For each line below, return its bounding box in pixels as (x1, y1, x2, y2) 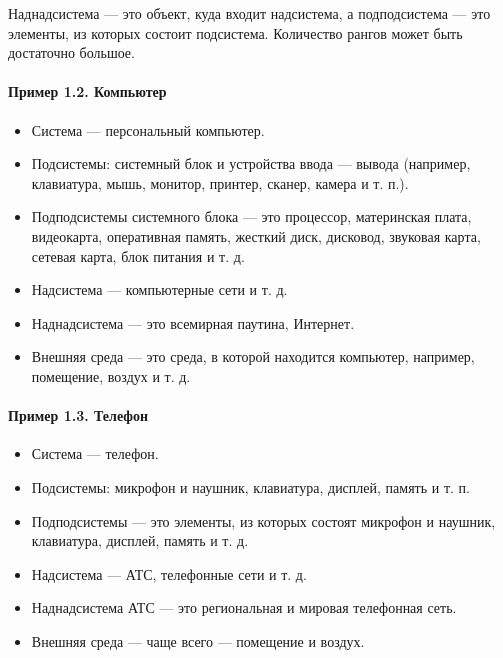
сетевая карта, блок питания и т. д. (31, 245, 245, 266)
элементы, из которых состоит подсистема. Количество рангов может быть (8, 22, 463, 43)
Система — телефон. (31, 443, 159, 464)
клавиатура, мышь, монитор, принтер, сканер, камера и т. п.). (31, 172, 409, 193)
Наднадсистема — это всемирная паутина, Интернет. (31, 312, 355, 333)
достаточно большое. (8, 42, 135, 63)
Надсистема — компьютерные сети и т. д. (31, 279, 288, 300)
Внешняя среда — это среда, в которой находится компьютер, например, (31, 346, 475, 367)
